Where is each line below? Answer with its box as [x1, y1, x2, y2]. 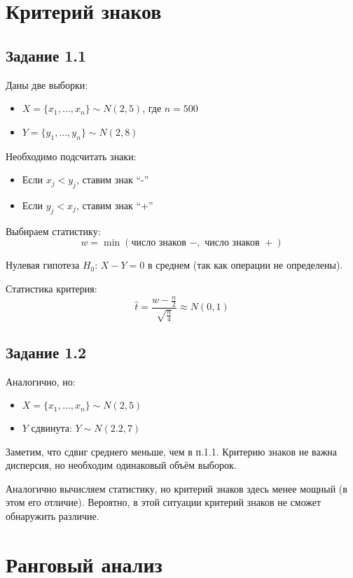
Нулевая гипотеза [6, 258, 80, 272]
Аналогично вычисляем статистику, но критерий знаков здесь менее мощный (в [6, 481, 347, 495]
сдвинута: [31, 421, 72, 435]
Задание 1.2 [6, 341, 87, 362]
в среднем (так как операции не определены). [147, 258, 343, 272]
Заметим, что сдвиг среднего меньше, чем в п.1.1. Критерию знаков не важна [6, 444, 338, 458]
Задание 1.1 [6, 44, 87, 66]
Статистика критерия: [6, 281, 97, 295]
